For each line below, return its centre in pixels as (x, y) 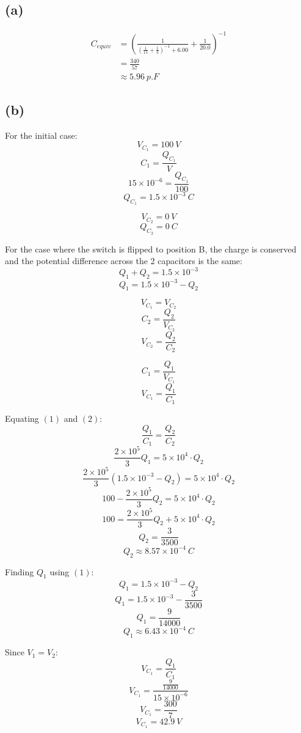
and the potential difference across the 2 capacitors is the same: (124, 261)
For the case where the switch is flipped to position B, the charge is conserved (151, 249)
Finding (20, 571)
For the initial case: (41, 135)
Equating (22, 418)
